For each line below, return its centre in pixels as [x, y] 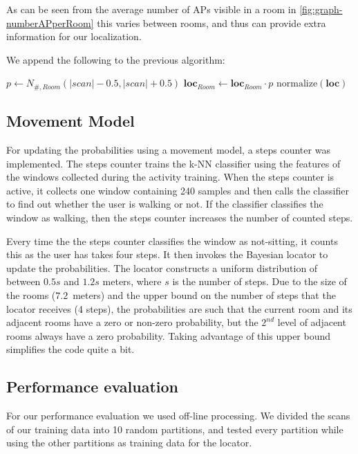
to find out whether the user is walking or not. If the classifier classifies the [165, 204]
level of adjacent [312, 322]
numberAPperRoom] [50, 22]
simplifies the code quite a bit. [70, 349]
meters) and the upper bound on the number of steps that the [204, 294]
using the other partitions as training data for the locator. [129, 443]
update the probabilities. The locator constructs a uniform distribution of [162, 267]
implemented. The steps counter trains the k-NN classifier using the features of [173, 163]
